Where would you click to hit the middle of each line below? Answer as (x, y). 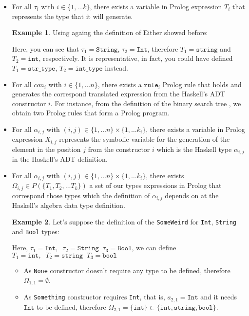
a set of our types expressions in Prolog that (155, 185)
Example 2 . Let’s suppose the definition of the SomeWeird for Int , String (124, 221)
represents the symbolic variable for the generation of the (144, 139)
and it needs (219, 297)
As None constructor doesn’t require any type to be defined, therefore (127, 270)
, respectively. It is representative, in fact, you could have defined (136, 58)
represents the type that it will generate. (72, 16)
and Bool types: (36, 231)
